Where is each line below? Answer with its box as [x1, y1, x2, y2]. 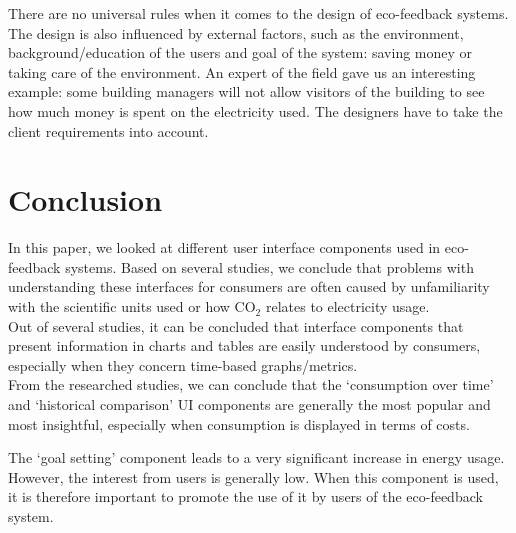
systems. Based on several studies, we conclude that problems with [65, 256, 474, 277]
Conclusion [8, 179, 163, 220]
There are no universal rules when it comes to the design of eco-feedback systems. [8, 3, 509, 23]
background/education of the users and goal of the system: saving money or [8, 42, 473, 63]
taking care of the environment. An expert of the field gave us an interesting [8, 61, 476, 82]
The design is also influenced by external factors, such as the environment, [8, 22, 464, 43]
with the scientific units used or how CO [8, 296, 256, 317]
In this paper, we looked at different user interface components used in [8, 237, 441, 258]
